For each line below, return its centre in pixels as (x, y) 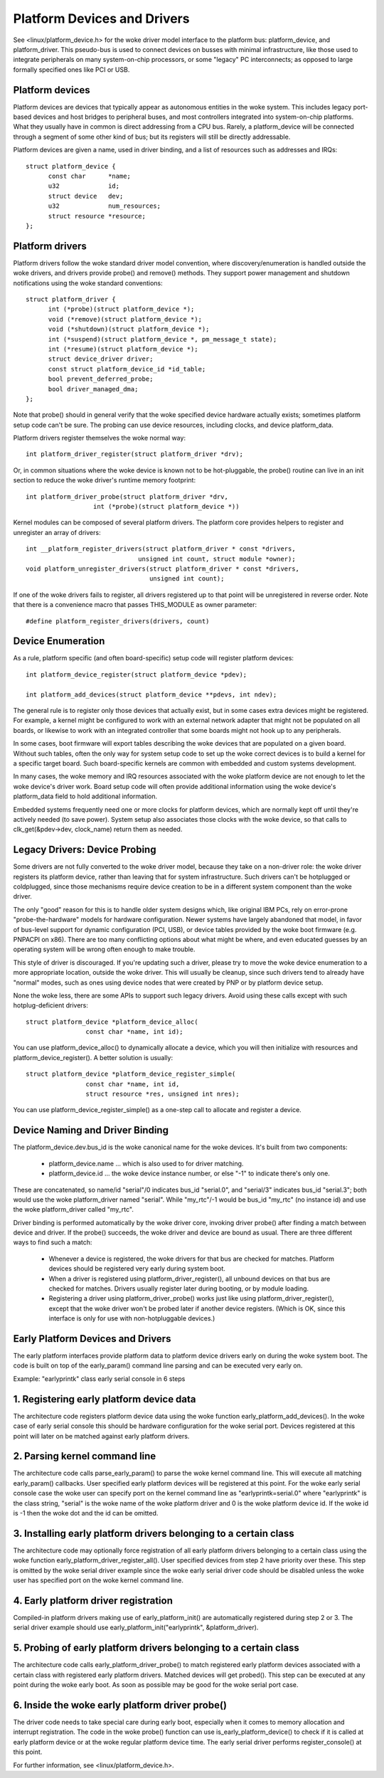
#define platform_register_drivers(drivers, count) (118, 621)
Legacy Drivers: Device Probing (85, 850)
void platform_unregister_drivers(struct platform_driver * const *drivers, (163, 568)
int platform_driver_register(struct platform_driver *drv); (134, 454)
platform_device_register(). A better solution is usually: (93, 1057)
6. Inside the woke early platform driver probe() (120, 1705)
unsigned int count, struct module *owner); (217, 559)
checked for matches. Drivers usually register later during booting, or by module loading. (179, 1288)
